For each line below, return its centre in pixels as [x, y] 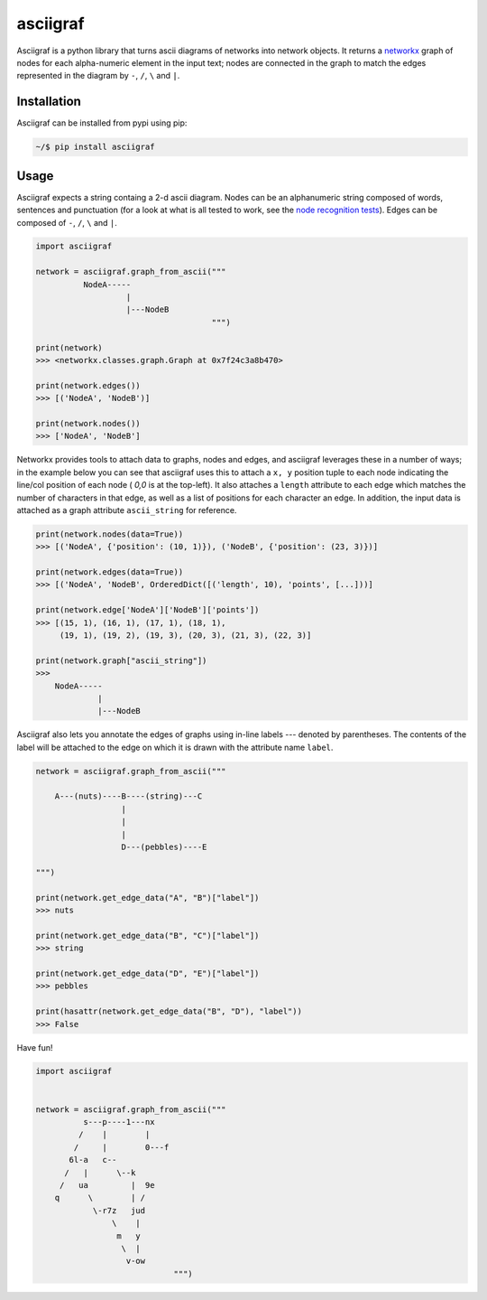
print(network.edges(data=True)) [110, 572]
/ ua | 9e [107, 1185]
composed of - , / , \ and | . [67, 222]
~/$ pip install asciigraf [95, 147]
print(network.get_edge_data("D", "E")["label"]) [147, 973]
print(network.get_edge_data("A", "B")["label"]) [147, 898]
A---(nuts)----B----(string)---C [129, 796]
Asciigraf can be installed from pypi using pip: [102, 123]
